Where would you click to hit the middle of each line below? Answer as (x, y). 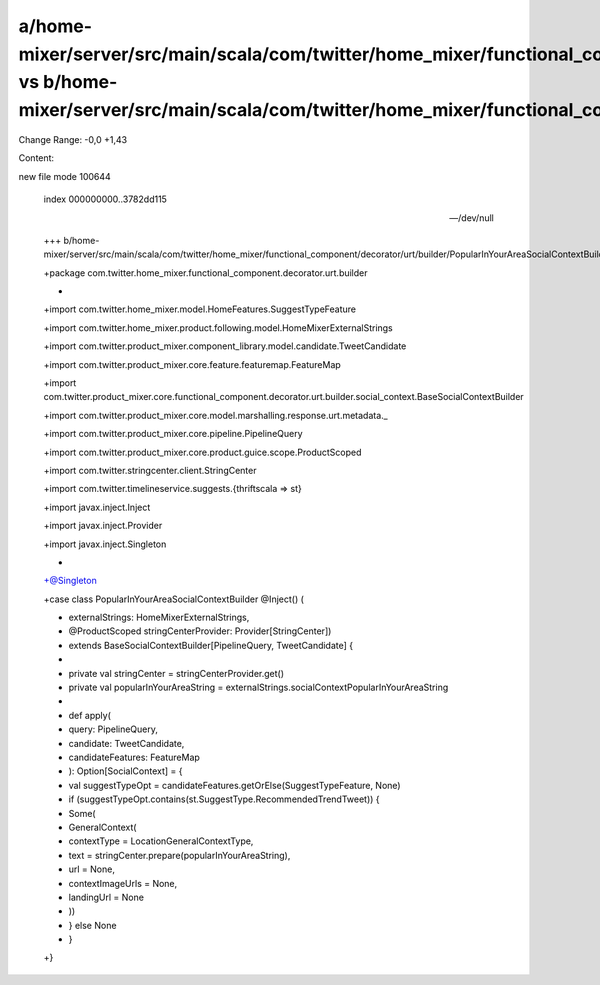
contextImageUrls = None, (123, 883)
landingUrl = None (106, 897)
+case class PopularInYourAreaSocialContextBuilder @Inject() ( (174, 599)
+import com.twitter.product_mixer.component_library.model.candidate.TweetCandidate (225, 346)
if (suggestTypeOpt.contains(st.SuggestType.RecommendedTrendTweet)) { (224, 799)
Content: (36, 158)
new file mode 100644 (65, 176)
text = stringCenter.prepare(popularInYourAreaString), (179, 855)
